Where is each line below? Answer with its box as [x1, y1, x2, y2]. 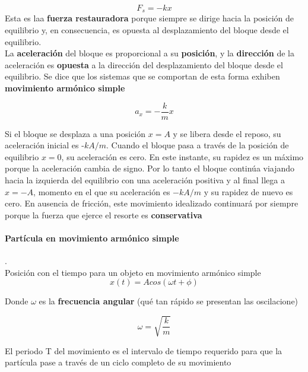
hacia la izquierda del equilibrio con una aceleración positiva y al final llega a [5, 174, 285, 186]
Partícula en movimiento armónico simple [5, 232, 179, 244]
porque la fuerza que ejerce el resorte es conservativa [5, 208, 202, 221]
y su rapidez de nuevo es [204, 185, 293, 198]
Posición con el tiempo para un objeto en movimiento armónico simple [5, 266, 261, 278]
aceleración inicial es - [5, 139, 84, 151]
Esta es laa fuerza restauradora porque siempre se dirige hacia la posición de [5, 12, 294, 24]
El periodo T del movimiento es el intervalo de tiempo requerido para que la [5, 344, 282, 357]
